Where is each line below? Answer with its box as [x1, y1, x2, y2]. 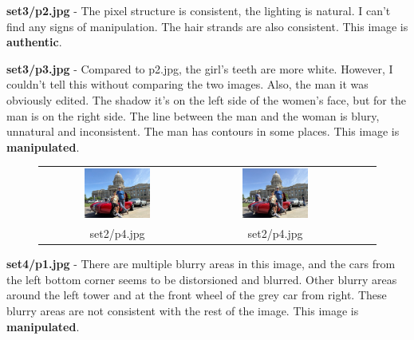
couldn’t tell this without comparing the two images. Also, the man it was [6, 76, 369, 93]
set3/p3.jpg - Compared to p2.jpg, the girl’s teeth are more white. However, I [6, 60, 393, 77]
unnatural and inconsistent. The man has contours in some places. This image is [6, 123, 400, 140]
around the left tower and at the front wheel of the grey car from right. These [6, 287, 387, 303]
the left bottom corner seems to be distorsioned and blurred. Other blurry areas [6, 271, 397, 287]
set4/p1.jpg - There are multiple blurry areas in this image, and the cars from [6, 255, 396, 272]
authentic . [6, 34, 62, 50]
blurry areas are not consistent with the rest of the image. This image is [6, 302, 359, 318]
